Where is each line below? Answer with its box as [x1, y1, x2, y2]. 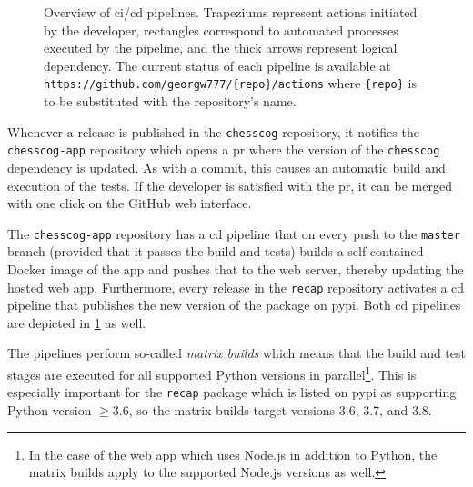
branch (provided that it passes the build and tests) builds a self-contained [7, 242, 424, 261]
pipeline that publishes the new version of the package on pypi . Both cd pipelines [7, 295, 461, 314]
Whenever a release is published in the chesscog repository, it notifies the [7, 122, 419, 141]
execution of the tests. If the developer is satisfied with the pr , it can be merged [7, 175, 452, 194]
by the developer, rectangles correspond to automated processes [44, 20, 398, 39]
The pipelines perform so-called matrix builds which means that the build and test [7, 343, 466, 363]
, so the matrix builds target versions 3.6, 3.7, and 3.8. [128, 400, 432, 419]
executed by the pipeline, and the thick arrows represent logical [44, 38, 398, 57]
